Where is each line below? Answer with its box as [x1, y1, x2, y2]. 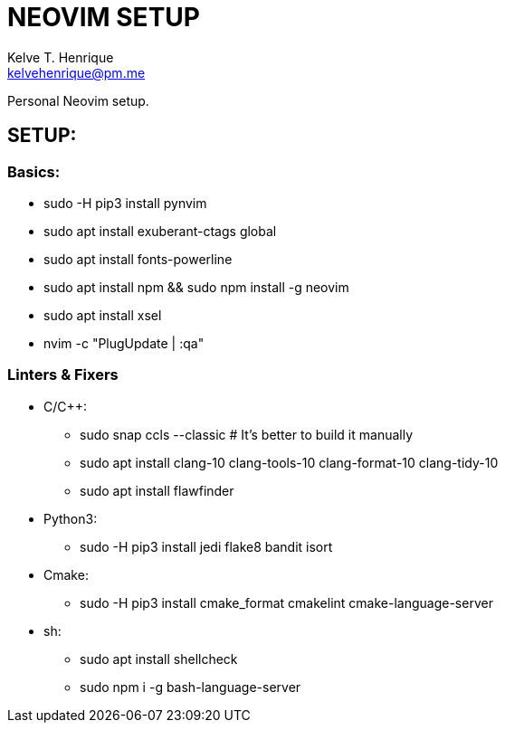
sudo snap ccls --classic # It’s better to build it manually [80, 426, 414, 442]
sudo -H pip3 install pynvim [43, 194, 207, 211]
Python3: [43, 510, 98, 526]
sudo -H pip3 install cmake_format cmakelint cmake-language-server [80, 594, 493, 611]
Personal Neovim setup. [7, 92, 149, 109]
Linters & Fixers [7, 365, 119, 384]
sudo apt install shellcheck [80, 650, 238, 667]
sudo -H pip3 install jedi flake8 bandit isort [80, 538, 333, 555]
